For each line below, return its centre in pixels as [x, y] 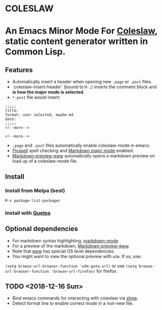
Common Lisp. [35, 52]
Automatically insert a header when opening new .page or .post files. [82, 82]
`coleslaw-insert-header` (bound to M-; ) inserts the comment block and [84, 87]
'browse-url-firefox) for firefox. [84, 271]
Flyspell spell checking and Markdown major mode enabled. [73, 151]
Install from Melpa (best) [35, 190]
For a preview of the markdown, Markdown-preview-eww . [71, 246]
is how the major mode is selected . [48, 92]
